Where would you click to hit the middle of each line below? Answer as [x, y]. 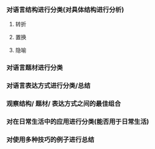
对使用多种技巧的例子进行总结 [51, 139]
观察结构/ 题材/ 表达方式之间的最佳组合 [64, 104]
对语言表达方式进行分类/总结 [48, 86]
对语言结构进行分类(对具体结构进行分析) [65, 9]
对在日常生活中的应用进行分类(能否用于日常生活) [78, 121]
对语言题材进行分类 [35, 67]
